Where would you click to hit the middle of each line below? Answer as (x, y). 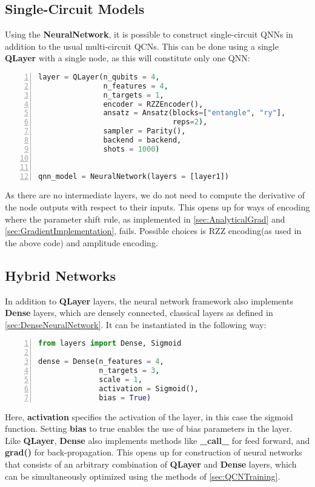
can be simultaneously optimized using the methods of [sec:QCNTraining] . (143, 476)
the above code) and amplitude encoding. (81, 242)
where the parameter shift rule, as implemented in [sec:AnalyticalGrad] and (145, 219)
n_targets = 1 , (134, 95)
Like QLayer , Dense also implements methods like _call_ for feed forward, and (157, 440)
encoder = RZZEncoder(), (153, 104)
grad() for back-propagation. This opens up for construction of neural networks (154, 452)
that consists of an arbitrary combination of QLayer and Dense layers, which (151, 464)
